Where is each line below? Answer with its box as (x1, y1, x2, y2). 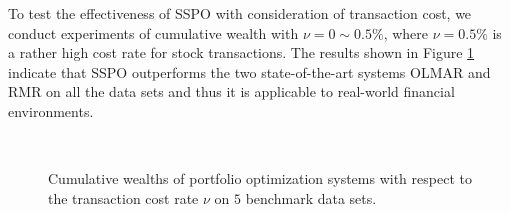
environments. (8, 100, 94, 121)
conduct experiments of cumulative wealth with (8, 22, 299, 43)
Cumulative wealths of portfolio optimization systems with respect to (48, 168, 472, 189)
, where (383, 22, 428, 43)
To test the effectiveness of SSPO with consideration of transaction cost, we (8, 3, 472, 23)
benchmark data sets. (245, 187, 377, 208)
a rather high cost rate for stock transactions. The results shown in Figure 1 (8, 42, 475, 63)
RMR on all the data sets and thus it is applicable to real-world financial (8, 81, 455, 102)
